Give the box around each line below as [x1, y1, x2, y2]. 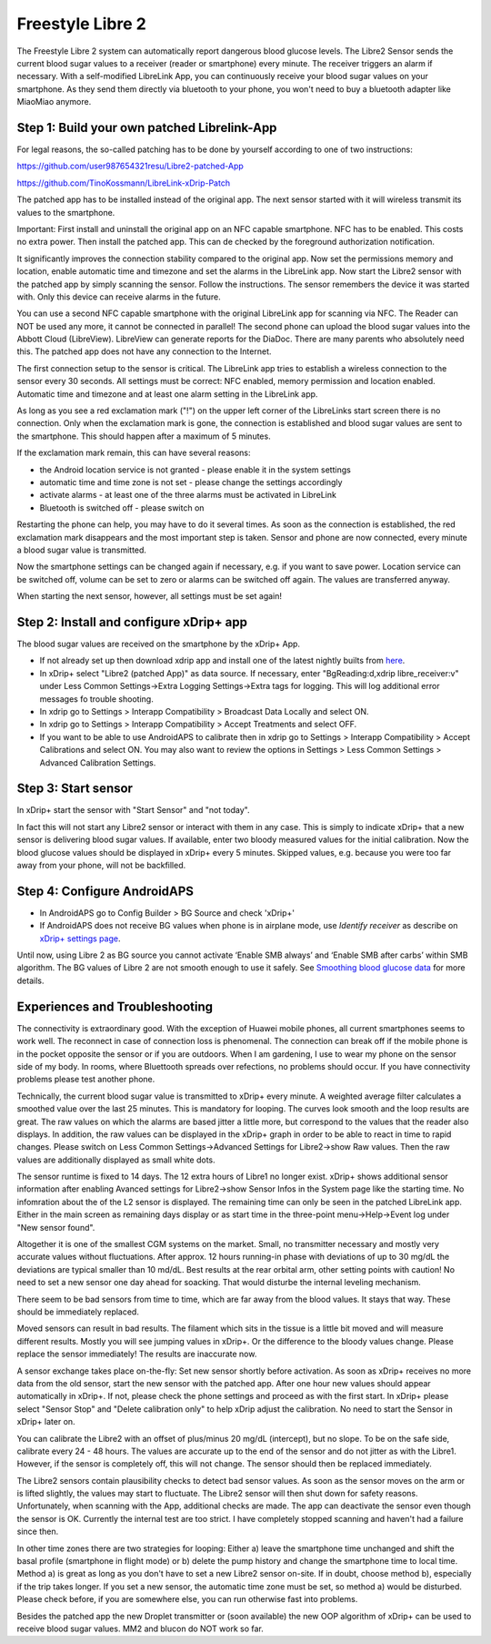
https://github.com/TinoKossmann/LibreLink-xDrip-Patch [16, 178, 231, 188]
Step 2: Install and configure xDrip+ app [16, 614, 247, 630]
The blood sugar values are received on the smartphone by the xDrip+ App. [16, 638, 300, 650]
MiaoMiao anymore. [16, 96, 92, 107]
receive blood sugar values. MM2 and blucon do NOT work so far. [16, 1623, 264, 1634]
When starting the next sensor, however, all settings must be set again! [16, 591, 282, 602]
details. [16, 975, 45, 986]
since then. [16, 1526, 59, 1537]
